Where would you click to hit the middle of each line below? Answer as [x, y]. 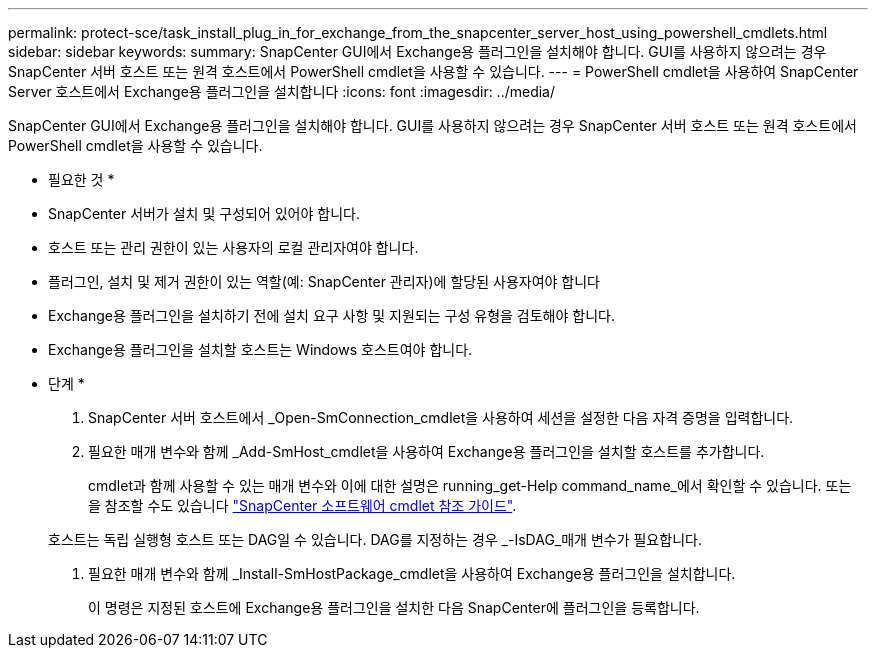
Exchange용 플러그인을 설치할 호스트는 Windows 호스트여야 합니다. [260, 349]
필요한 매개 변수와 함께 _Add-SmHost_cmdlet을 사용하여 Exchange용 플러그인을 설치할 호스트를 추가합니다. [426, 451]
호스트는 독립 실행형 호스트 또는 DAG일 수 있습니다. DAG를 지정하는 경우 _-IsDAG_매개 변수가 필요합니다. [375, 539]
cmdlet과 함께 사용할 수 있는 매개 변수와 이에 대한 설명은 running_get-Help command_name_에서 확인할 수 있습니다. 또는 [470, 485]
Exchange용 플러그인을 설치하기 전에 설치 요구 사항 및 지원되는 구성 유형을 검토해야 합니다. [331, 315]
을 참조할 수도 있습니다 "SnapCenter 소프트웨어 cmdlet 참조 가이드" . [302, 505]
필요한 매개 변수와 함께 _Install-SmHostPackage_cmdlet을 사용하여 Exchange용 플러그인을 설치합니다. [412, 573]
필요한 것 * [81, 179]
